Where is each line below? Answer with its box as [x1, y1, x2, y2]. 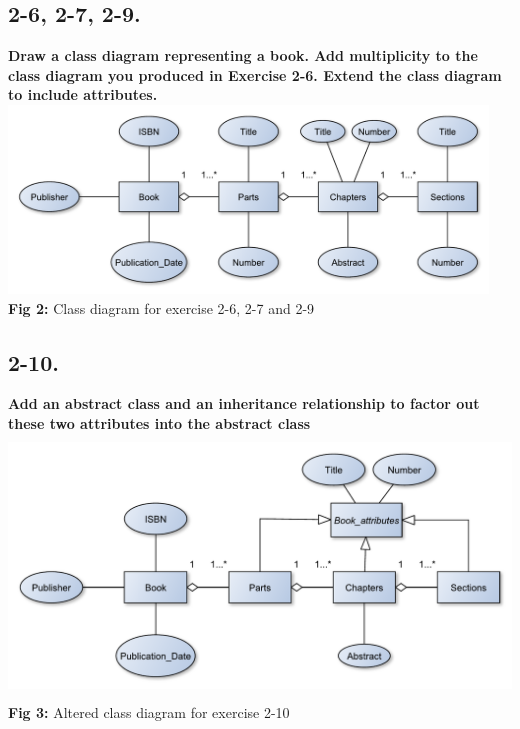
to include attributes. [8, 84, 158, 105]
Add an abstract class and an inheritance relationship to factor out [8, 393, 480, 414]
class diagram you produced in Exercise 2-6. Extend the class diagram [8, 64, 502, 85]
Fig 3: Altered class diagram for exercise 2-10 [8, 701, 290, 722]
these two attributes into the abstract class [8, 412, 311, 433]
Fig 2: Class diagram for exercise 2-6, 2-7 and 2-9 [8, 297, 315, 318]
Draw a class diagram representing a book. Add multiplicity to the [8, 45, 478, 66]
